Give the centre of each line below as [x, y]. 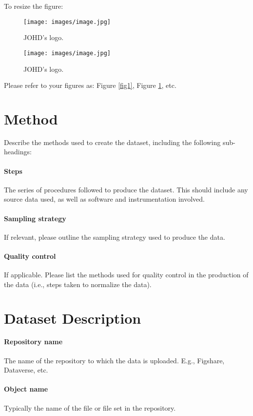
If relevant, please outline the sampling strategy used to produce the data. [115, 237]
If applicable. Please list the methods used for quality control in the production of [126, 275]
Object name [26, 389]
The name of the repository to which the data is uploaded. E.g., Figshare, [114, 360]
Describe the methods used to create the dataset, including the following [112, 142]
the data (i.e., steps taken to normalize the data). [78, 284]
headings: [18, 152]
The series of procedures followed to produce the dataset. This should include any [126, 189]
